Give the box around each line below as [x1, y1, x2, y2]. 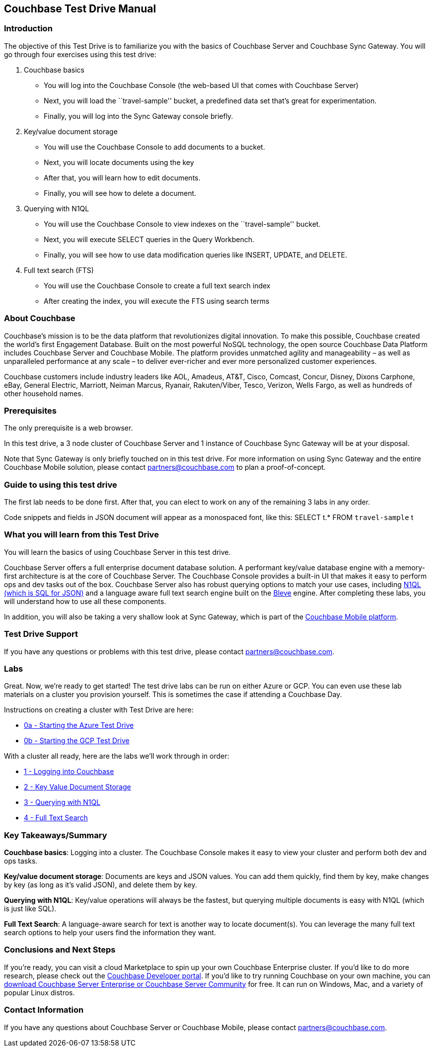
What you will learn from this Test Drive [4, 529, 159, 540]
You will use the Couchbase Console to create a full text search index [44, 281, 271, 290]
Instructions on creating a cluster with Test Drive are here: [4, 705, 194, 714]
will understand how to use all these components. [4, 597, 166, 606]
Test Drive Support [4, 629, 78, 639]
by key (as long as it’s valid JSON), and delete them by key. [4, 880, 197, 889]
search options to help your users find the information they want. [4, 928, 216, 937]
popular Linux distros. [4, 988, 75, 997]
